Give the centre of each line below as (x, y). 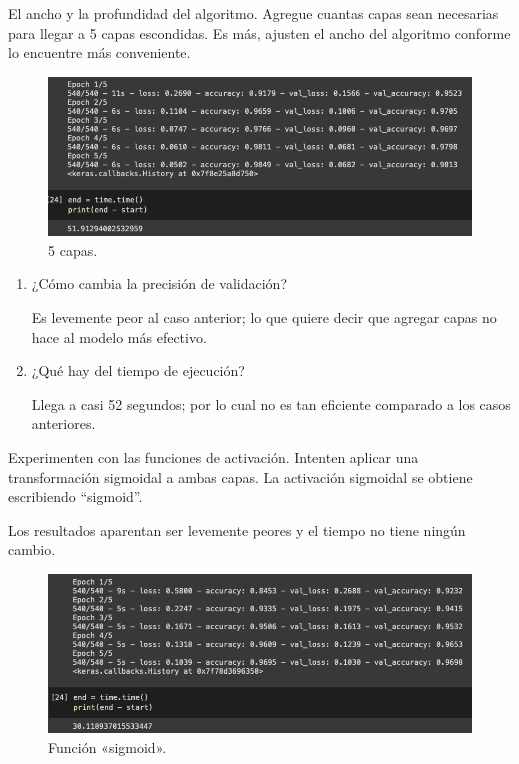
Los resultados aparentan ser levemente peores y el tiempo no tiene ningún (237, 529)
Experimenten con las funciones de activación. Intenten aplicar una (213, 456)
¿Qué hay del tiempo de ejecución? (138, 370)
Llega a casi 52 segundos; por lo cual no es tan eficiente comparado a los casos (271, 403)
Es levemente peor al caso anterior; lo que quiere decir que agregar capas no (264, 316)
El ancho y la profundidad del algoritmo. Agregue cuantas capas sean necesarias (253, 13)
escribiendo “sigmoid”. (75, 496)
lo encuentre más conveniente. (99, 52)
